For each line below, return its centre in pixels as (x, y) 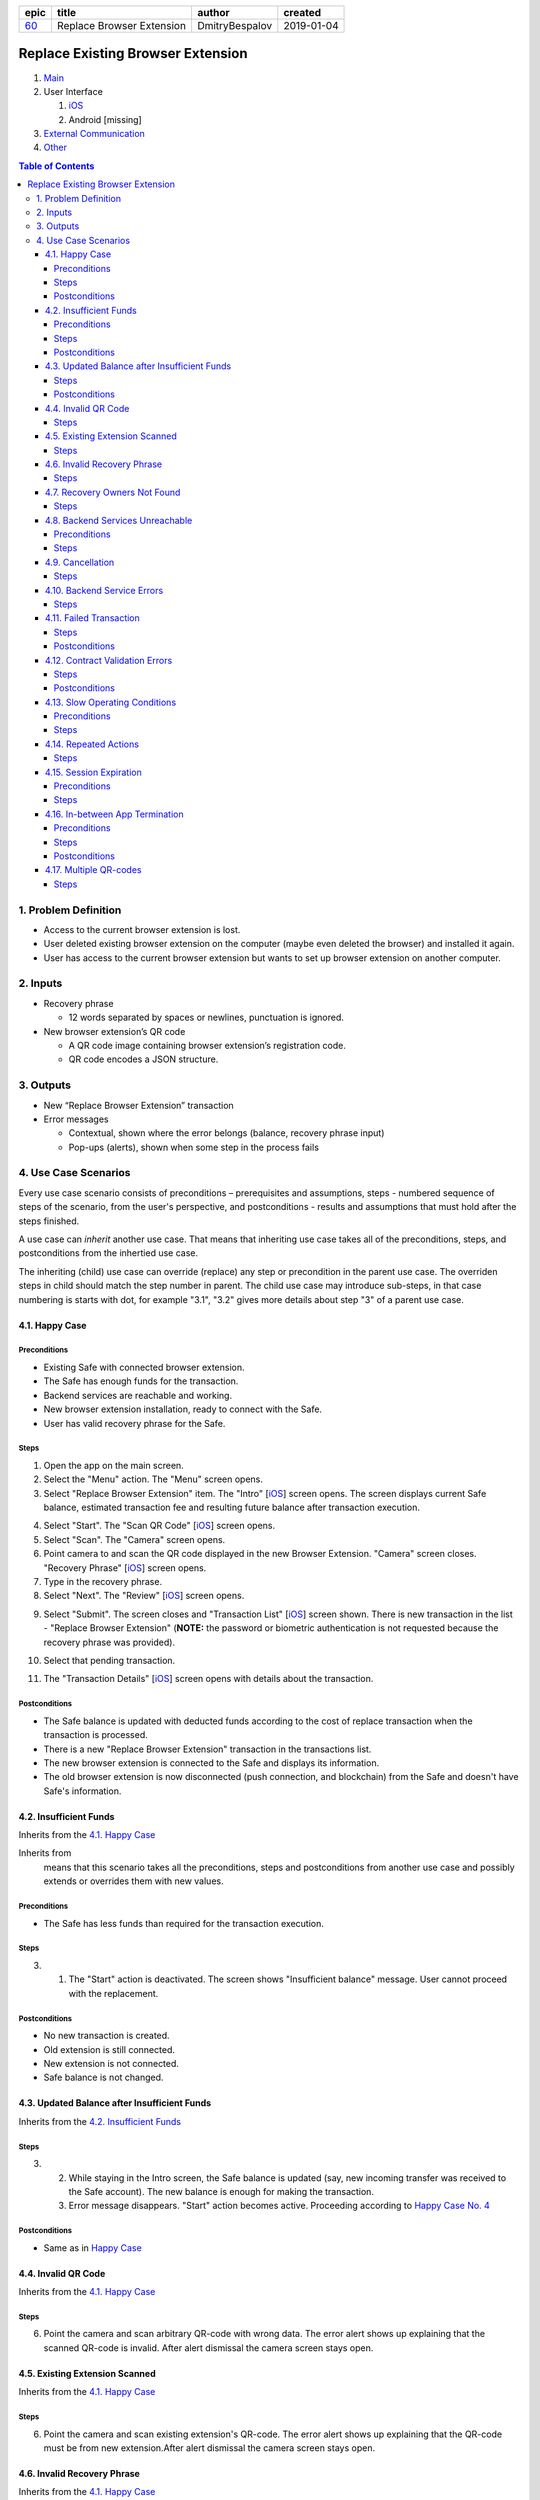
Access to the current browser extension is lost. (142, 929)
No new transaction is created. (106, 2036)
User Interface (73, 91)
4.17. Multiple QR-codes (93, 870)
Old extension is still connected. (109, 2049)
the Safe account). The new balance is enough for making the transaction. (221, 2191)
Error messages (76, 1119)
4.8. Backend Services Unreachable (119, 520)
